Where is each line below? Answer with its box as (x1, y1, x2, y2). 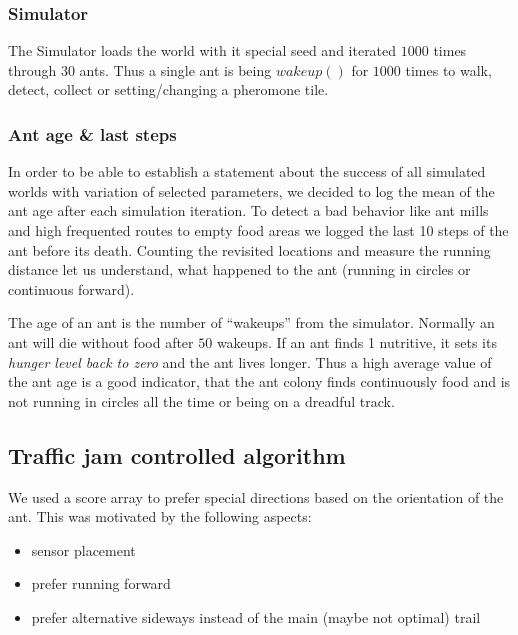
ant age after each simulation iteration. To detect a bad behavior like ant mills (8, 200, 489, 221)
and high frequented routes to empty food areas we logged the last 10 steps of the (8, 220, 509, 240)
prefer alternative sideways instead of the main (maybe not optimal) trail (31, 606, 481, 627)
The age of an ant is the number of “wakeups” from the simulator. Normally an (8, 312, 495, 333)
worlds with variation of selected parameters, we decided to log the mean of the (8, 180, 495, 201)
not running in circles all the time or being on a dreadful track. (8, 390, 395, 411)
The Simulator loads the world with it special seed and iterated (8, 40, 397, 61)
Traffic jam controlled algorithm (8, 439, 346, 470)
